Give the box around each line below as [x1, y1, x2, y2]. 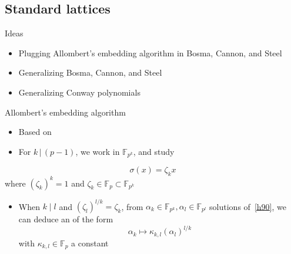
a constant [71, 236, 109, 249]
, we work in [75, 145, 120, 157]
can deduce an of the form [18, 213, 113, 225]
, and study [133, 145, 175, 157]
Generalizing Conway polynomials [18, 86, 141, 98]
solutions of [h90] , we [209, 200, 286, 212]
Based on [18, 126, 52, 138]
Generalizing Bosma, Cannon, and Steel [18, 66, 162, 79]
